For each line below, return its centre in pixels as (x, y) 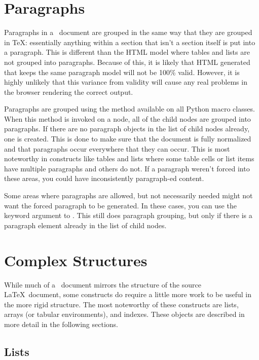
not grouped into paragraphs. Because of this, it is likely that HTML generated (127, 62)
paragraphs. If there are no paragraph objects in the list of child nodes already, (127, 129)
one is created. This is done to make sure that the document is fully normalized (128, 139)
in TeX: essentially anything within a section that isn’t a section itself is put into (130, 42)
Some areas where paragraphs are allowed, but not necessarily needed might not (128, 195)
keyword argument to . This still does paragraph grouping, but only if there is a (128, 215)
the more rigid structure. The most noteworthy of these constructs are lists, (121, 304)
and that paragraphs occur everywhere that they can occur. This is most (117, 148)
